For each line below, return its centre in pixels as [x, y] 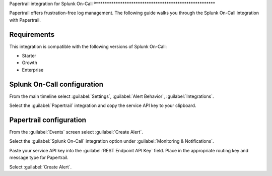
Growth [29, 63]
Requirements [32, 35]
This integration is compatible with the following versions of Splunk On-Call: [88, 46]
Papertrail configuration [48, 120]
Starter [29, 56]
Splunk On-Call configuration [56, 84]
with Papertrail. [25, 20]
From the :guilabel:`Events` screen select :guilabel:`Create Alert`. [76, 132]
